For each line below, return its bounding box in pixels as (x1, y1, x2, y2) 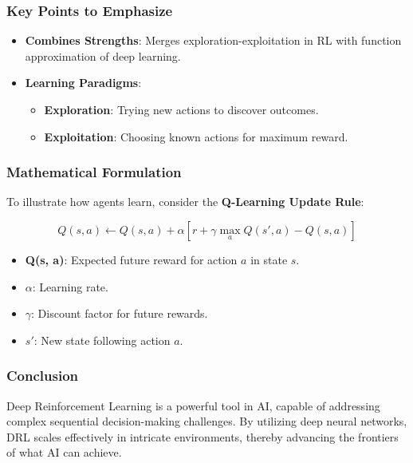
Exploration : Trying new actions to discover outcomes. (44, 101, 319, 117)
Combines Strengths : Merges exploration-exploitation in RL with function (25, 32, 402, 49)
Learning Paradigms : (25, 74, 142, 91)
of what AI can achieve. (6, 444, 122, 461)
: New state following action (33, 331, 171, 348)
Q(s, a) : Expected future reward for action (25, 251, 238, 267)
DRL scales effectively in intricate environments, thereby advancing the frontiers (6, 428, 399, 445)
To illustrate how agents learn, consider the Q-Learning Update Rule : (6, 193, 364, 210)
